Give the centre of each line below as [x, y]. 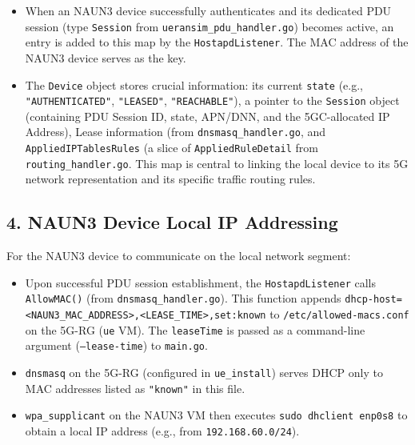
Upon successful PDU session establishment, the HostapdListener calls [201, 282]
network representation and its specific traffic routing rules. [170, 179]
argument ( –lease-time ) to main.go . [116, 345]
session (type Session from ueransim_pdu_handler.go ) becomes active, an [209, 26]
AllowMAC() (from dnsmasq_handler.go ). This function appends [183, 298]
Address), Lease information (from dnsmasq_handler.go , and [175, 132]
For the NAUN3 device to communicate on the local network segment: [179, 256]
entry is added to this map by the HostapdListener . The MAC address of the [217, 42]
